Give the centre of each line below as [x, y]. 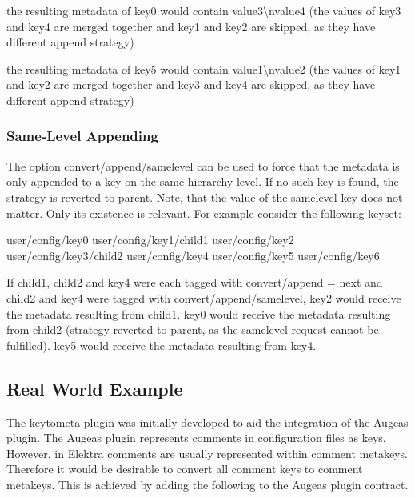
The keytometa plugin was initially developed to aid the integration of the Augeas [207, 422]
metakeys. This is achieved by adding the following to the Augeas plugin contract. [207, 484]
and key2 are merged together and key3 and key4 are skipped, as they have [191, 84]
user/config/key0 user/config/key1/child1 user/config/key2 [150, 240]
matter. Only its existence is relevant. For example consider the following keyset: [204, 213]
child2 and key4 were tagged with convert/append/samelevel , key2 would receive [204, 297]
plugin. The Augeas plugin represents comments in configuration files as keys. [196, 438]
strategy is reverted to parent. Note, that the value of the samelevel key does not [205, 197]
